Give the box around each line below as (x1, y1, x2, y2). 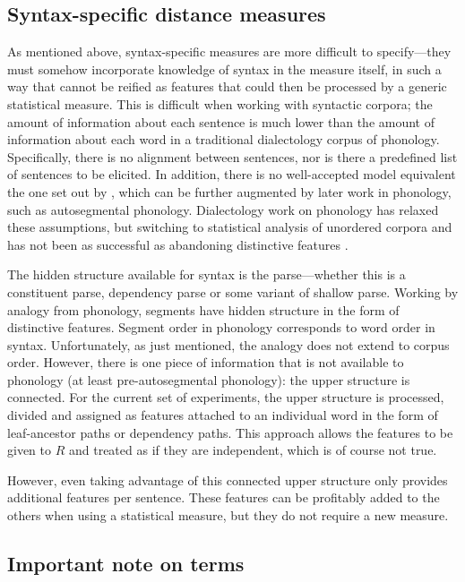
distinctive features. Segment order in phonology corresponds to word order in (7, 318, 435, 337)
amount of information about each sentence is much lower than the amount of (7, 112, 435, 131)
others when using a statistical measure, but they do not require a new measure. (7, 506, 449, 525)
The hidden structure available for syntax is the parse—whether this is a (7, 265, 406, 284)
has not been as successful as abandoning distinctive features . (7, 235, 349, 253)
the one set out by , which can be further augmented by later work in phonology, (7, 182, 452, 201)
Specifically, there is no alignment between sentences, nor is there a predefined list (7, 147, 458, 166)
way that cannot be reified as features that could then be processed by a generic (7, 77, 447, 96)
